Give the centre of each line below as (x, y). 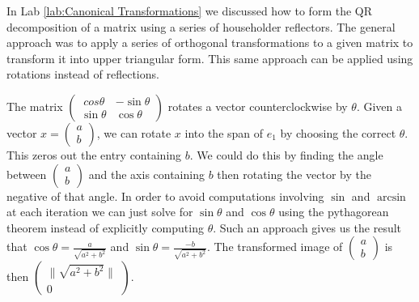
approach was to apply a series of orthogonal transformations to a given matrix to (210, 43)
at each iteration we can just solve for (100, 212)
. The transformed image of (275, 247)
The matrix (35, 106)
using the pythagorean (334, 212)
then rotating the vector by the (294, 174)
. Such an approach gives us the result (307, 227)
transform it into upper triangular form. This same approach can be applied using (210, 58)
